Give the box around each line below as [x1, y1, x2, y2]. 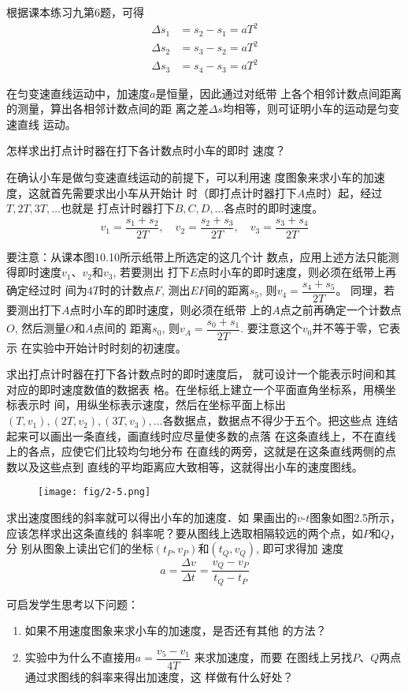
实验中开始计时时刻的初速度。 [32, 339, 187, 355]
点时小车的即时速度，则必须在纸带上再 [198, 264, 397, 280]
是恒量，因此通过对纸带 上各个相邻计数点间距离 [155, 84, 402, 101]
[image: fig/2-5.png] [38, 486, 151, 498]
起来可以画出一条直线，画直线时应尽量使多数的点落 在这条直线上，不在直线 [6, 427, 396, 444]
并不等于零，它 [312, 320, 390, 336]
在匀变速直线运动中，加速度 [6, 84, 150, 101]
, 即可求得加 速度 [256, 540, 344, 557]
